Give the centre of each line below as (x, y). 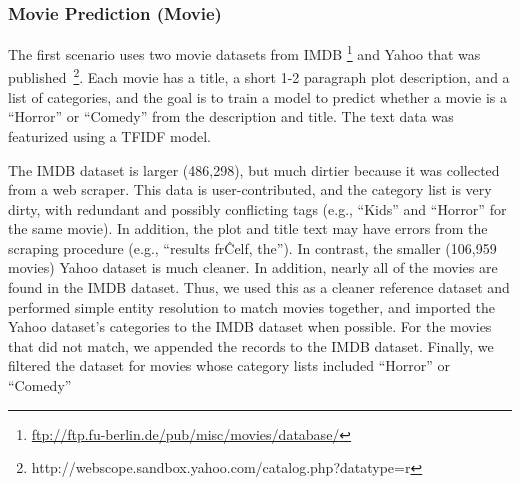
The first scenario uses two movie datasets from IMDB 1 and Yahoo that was (244, 52)
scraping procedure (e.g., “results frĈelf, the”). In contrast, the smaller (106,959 (252, 247)
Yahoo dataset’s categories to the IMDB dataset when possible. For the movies (250, 326)
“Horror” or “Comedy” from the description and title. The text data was (231, 116)
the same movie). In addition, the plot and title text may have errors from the (248, 228)
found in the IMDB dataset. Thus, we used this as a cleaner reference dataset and (259, 287)
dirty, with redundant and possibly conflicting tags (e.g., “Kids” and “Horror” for (257, 208)
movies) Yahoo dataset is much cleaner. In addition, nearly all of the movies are (253, 267)
